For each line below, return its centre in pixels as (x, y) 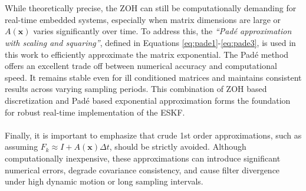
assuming (22, 146)
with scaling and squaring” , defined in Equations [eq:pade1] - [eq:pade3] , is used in (150, 42)
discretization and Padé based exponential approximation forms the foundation (148, 100)
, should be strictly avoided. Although (178, 146)
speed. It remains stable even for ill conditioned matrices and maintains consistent (153, 77)
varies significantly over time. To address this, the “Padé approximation (162, 31)
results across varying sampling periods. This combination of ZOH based (136, 89)
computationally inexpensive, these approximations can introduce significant (143, 158)
